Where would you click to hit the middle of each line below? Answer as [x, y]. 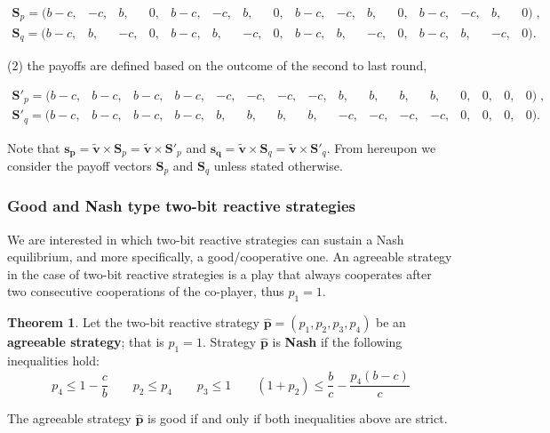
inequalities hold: [53, 361]
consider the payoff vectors [80, 165]
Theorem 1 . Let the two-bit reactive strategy [134, 322]
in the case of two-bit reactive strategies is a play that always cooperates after [219, 273]
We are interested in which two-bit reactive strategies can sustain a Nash [206, 239]
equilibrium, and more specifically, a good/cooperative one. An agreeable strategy [230, 257]
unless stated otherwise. [278, 165]
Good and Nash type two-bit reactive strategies [182, 206]
